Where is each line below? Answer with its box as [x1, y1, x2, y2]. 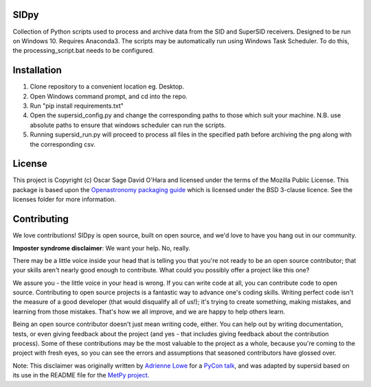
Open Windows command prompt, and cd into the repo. [30, 92, 188, 100]
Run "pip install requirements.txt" [30, 102, 124, 110]
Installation [12, 64, 62, 76]
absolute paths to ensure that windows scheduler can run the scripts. [30, 121, 227, 129]
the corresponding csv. [30, 140, 96, 148]
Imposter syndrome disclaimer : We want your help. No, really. [12, 244, 191, 252]
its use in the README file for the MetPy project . [12, 371, 150, 379]
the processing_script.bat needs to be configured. [12, 47, 155, 55]
